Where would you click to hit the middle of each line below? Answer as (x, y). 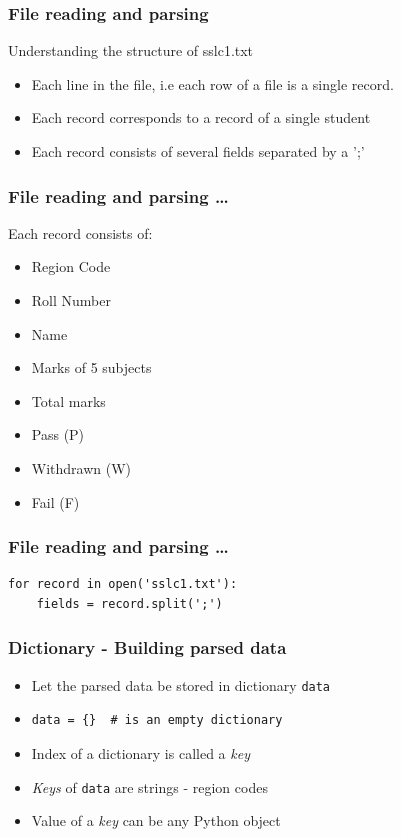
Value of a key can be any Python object (156, 820)
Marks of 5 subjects (91, 367)
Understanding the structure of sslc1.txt (131, 50)
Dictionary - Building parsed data (147, 647)
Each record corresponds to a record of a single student (201, 117)
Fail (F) (55, 501)
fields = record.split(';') (129, 603)
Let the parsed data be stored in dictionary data (181, 684)
